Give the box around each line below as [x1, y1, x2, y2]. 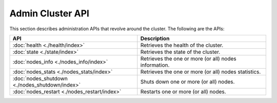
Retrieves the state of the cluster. [140, 48, 221, 55]
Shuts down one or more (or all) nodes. [140, 78, 235, 85]
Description [140, 35, 170, 42]
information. [140, 61, 170, 69]
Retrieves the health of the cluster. [140, 42, 224, 49]
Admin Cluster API [9, 8, 90, 19]
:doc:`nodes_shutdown [12, 75, 68, 82]
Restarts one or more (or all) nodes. [140, 88, 226, 95]
